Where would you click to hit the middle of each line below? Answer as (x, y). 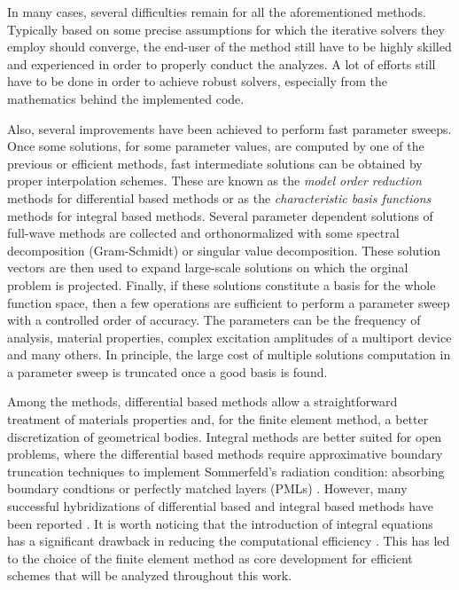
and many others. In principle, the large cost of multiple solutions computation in (229, 354)
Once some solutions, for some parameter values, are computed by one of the (216, 146)
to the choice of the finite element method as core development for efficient (210, 558)
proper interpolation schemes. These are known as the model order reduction (214, 181)
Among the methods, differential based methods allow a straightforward (202, 401)
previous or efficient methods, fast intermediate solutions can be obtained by (215, 163)
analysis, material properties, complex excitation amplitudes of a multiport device (229, 337)
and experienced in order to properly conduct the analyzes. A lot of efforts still (222, 63)
